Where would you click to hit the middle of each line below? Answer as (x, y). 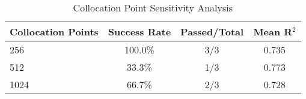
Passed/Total (212, 31)
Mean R (273, 31)
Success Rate (139, 31)
